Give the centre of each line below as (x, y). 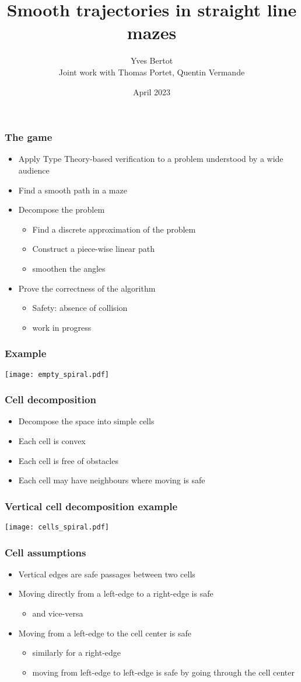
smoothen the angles (69, 268)
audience (34, 170)
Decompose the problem (62, 210)
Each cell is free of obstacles (68, 460)
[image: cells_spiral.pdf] (57, 527)
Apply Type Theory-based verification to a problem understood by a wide (151, 159)
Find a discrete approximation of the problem (114, 229)
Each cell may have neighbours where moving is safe (112, 480)
